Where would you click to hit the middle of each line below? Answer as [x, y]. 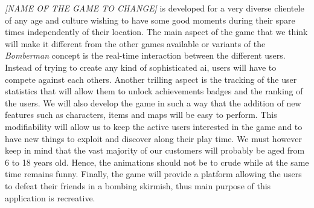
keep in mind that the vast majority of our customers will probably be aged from [155, 150]
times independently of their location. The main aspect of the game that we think [156, 32]
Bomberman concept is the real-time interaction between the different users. [145, 55]
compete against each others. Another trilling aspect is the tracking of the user [151, 79]
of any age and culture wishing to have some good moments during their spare [150, 20]
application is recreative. [50, 197]
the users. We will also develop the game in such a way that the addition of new [153, 102]
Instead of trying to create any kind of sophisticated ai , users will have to [141, 67]
